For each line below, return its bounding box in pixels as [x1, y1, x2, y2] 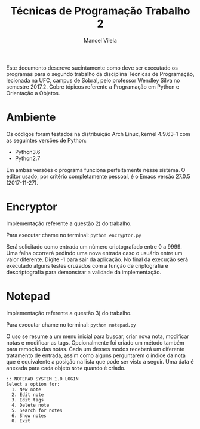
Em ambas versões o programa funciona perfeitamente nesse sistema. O [6, 166, 186, 173]
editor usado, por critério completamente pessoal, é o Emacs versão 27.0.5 [6, 173, 191, 180]
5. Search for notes [11, 407, 63, 413]
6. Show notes [11, 412, 47, 419]
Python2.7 [14, 155, 41, 162]
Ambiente [6, 111, 56, 124]
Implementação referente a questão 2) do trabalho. [6, 220, 132, 227]
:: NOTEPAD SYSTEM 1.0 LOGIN [6, 376, 79, 382]
